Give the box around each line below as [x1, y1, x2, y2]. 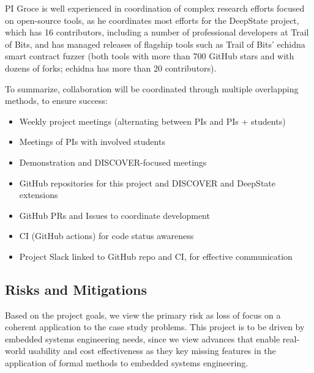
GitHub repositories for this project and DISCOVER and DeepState [19, 176, 275, 189]
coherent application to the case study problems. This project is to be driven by [5, 320, 305, 333]
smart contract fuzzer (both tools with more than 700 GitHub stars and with [5, 50, 294, 62]
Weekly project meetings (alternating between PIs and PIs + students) [19, 114, 286, 127]
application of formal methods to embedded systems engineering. [5, 356, 249, 369]
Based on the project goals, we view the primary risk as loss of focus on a [5, 308, 281, 321]
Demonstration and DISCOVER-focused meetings [19, 155, 207, 168]
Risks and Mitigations [5, 279, 147, 298]
